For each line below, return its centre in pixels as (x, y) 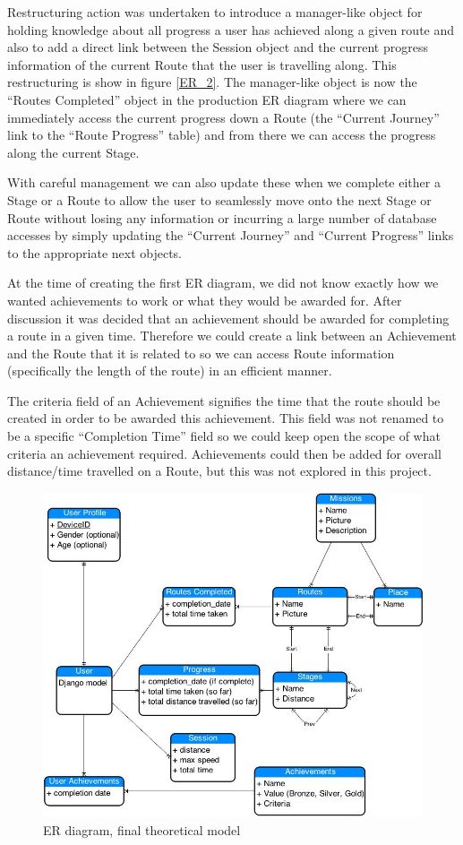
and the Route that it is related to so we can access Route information (201, 353)
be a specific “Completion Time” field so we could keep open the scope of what (224, 436)
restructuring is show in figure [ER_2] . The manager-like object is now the (212, 82)
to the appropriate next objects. (95, 252)
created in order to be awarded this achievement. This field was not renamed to (226, 418)
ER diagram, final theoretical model (142, 829)
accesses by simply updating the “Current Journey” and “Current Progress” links (231, 235)
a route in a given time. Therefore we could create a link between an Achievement (232, 336)
